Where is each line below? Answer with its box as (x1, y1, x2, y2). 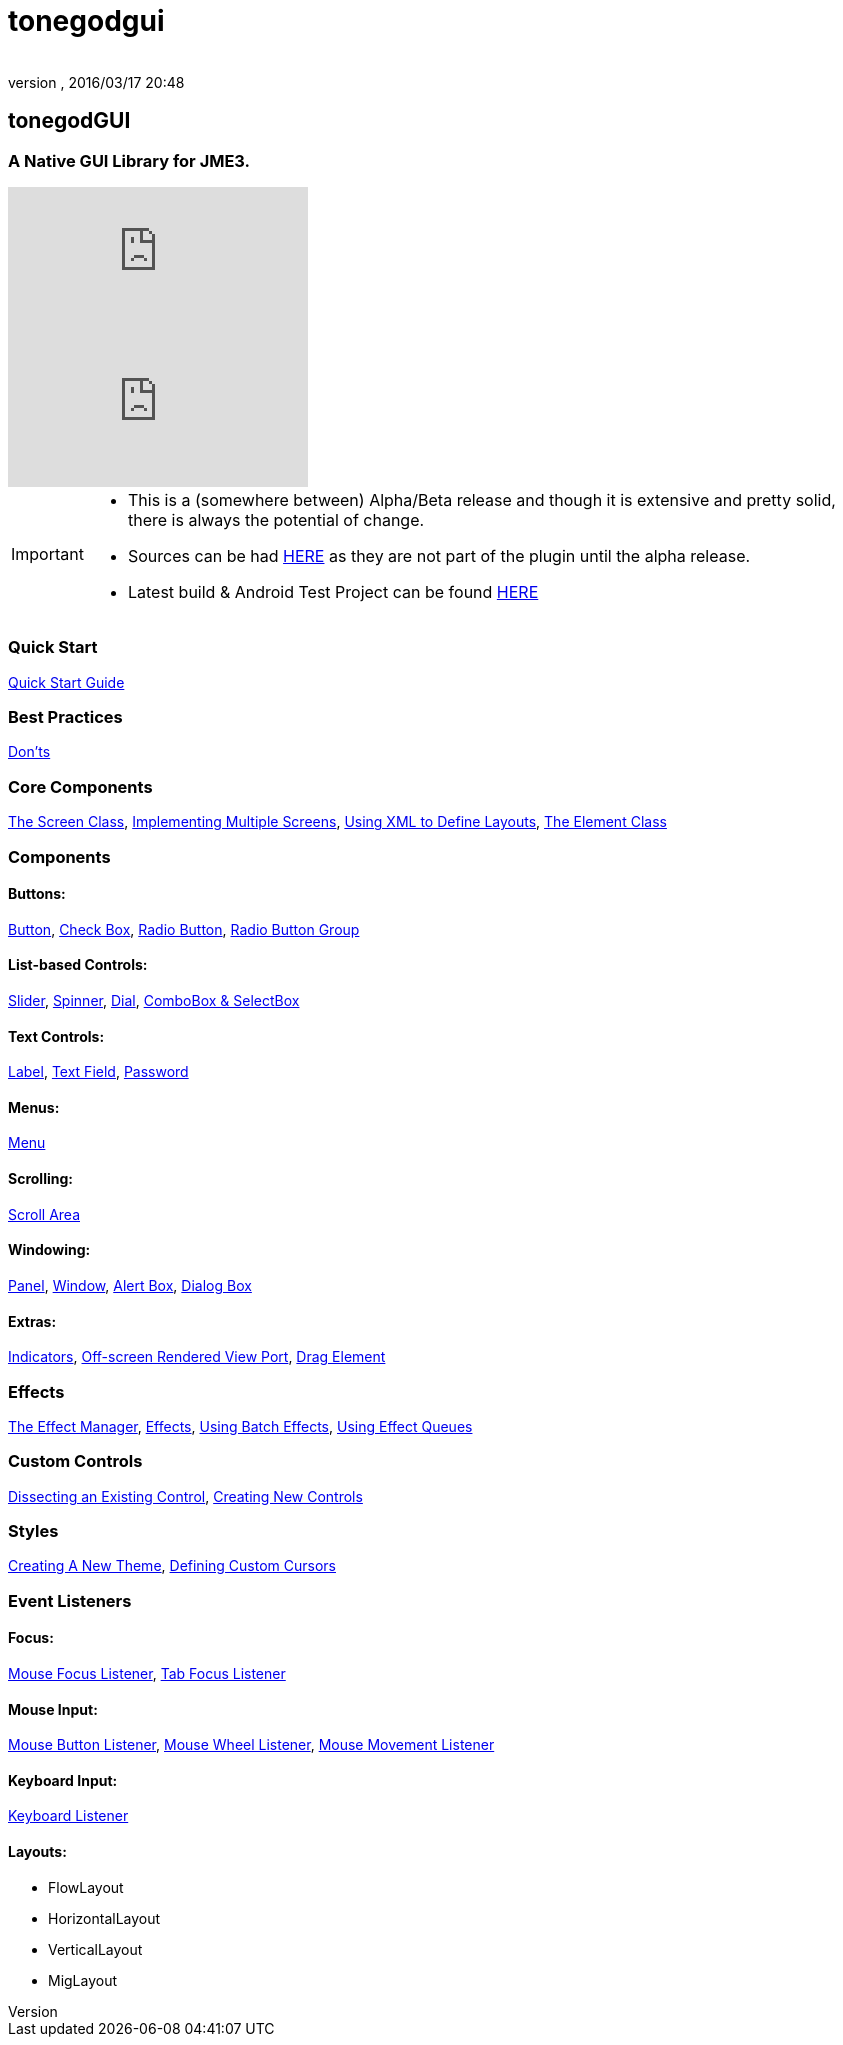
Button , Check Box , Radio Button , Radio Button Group (8, 920, 360, 938)
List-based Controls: (8, 956, 148, 974)
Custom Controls (8, 1451, 143, 1472)
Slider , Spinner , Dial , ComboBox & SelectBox (8, 992, 300, 1010)
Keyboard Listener (8, 1807, 129, 1825)
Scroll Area (8, 1205, 80, 1223)
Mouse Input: (8, 1700, 98, 1718)
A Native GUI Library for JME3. (8, 150, 251, 171)
